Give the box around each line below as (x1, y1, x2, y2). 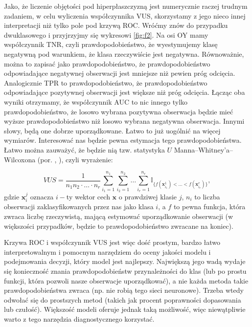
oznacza (30, 192, 54, 202)
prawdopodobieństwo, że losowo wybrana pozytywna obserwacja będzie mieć (4, 106, 233, 116)
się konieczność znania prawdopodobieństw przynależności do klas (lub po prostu (4, 266, 247, 276)
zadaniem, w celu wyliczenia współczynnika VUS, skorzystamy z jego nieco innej (4, 10, 246, 21)
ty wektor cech (66, 192, 110, 202)
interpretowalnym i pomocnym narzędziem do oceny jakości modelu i (4, 246, 211, 257)
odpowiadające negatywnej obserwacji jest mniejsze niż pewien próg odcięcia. (4, 68, 235, 78)
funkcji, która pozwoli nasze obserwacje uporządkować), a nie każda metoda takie (4, 275, 249, 285)
